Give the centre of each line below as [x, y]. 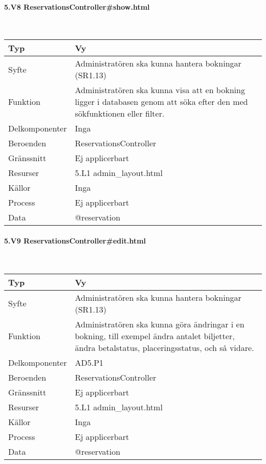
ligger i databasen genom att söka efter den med [161, 102]
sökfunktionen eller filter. [120, 114]
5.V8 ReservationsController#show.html [77, 6]
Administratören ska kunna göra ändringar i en [160, 324]
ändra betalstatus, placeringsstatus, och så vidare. [164, 347]
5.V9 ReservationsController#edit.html [75, 240]
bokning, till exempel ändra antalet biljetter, [155, 336]
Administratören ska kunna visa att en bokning [160, 90]
